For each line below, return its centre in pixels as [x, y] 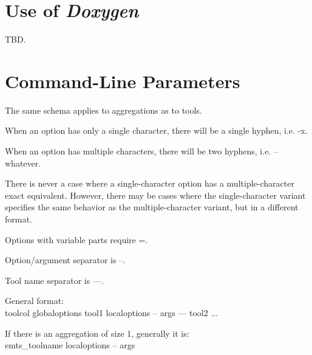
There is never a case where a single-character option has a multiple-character [150, 183]
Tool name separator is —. [54, 280]
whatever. [23, 163]
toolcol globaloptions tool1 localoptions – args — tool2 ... [112, 312]
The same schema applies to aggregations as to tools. [103, 110]
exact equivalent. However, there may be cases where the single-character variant [155, 195]
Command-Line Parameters [123, 81]
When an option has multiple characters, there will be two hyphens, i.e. [138, 151]
